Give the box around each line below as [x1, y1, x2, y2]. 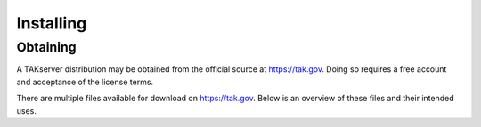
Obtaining [16, 39, 77, 55]
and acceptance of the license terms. [16, 76, 154, 87]
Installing [16, 13, 87, 33]
